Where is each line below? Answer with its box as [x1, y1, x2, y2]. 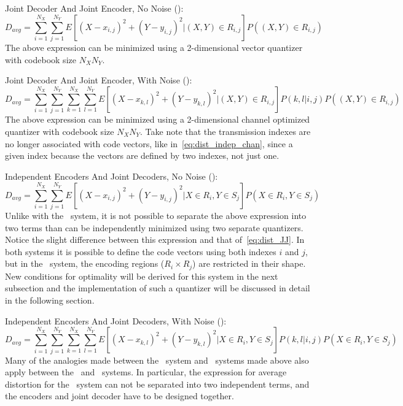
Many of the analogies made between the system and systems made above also [5, 353, 309, 366]
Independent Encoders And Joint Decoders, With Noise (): [5, 314, 227, 327]
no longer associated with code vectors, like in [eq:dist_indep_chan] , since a [5, 137, 293, 150]
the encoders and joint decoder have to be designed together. [5, 389, 234, 402]
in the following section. [5, 293, 95, 306]
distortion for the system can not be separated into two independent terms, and [5, 377, 310, 390]
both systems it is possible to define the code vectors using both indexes [5, 245, 276, 258]
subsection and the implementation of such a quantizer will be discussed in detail [5, 282, 310, 294]
